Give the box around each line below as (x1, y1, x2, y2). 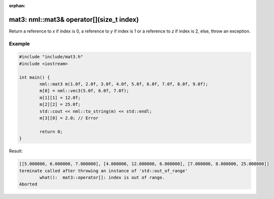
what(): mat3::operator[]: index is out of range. (39, 175, 165, 180)
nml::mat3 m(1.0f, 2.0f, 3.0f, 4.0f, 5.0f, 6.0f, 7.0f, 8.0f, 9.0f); (39, 82, 208, 87)
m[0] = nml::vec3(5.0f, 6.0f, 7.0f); (39, 88, 129, 94)
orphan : (9, 3, 26, 8)
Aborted (19, 182, 37, 187)
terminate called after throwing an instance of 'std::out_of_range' (19, 168, 188, 173)
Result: (9, 148, 23, 154)
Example (9, 40, 30, 47)
